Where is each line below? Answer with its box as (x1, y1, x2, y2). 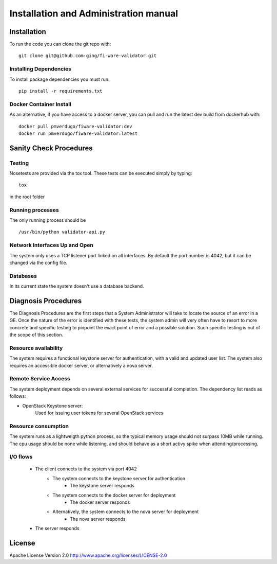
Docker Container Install (9, 100, 72, 108)
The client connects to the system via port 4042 (35, 466, 137, 472)
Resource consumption (9, 422, 69, 430)
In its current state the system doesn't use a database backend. (9, 283, 144, 289)
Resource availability (9, 344, 63, 351)
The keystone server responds (70, 483, 134, 489)
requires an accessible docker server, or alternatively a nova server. (9, 362, 153, 368)
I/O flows (9, 453, 33, 461)
